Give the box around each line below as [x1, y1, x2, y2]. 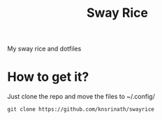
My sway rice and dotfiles [7, 44, 82, 53]
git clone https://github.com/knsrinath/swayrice [7, 106, 155, 113]
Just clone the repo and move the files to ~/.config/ [7, 93, 155, 101]
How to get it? [7, 69, 89, 85]
